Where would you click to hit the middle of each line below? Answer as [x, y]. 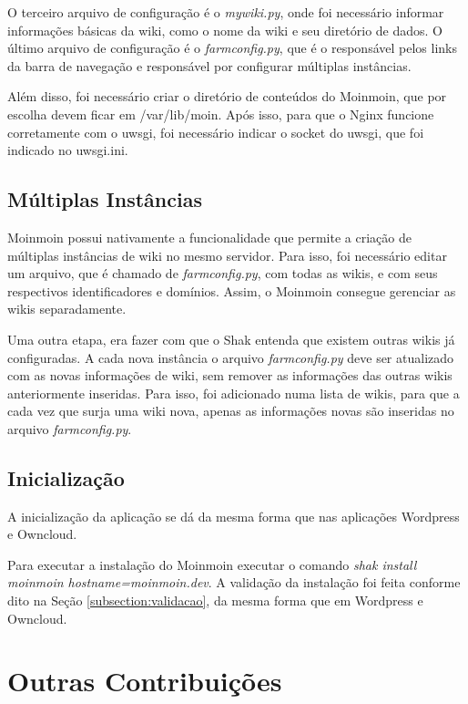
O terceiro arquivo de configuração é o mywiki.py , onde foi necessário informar [226, 12]
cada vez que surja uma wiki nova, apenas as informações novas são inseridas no [231, 411]
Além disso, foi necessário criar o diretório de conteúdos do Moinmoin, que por [227, 96]
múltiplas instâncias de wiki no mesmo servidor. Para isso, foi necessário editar [227, 255]
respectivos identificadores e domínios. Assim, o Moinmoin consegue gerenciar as [232, 290]
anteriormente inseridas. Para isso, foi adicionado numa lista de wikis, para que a [234, 393]
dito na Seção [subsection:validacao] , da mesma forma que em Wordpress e [215, 600]
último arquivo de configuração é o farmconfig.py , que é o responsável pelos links [232, 48]
